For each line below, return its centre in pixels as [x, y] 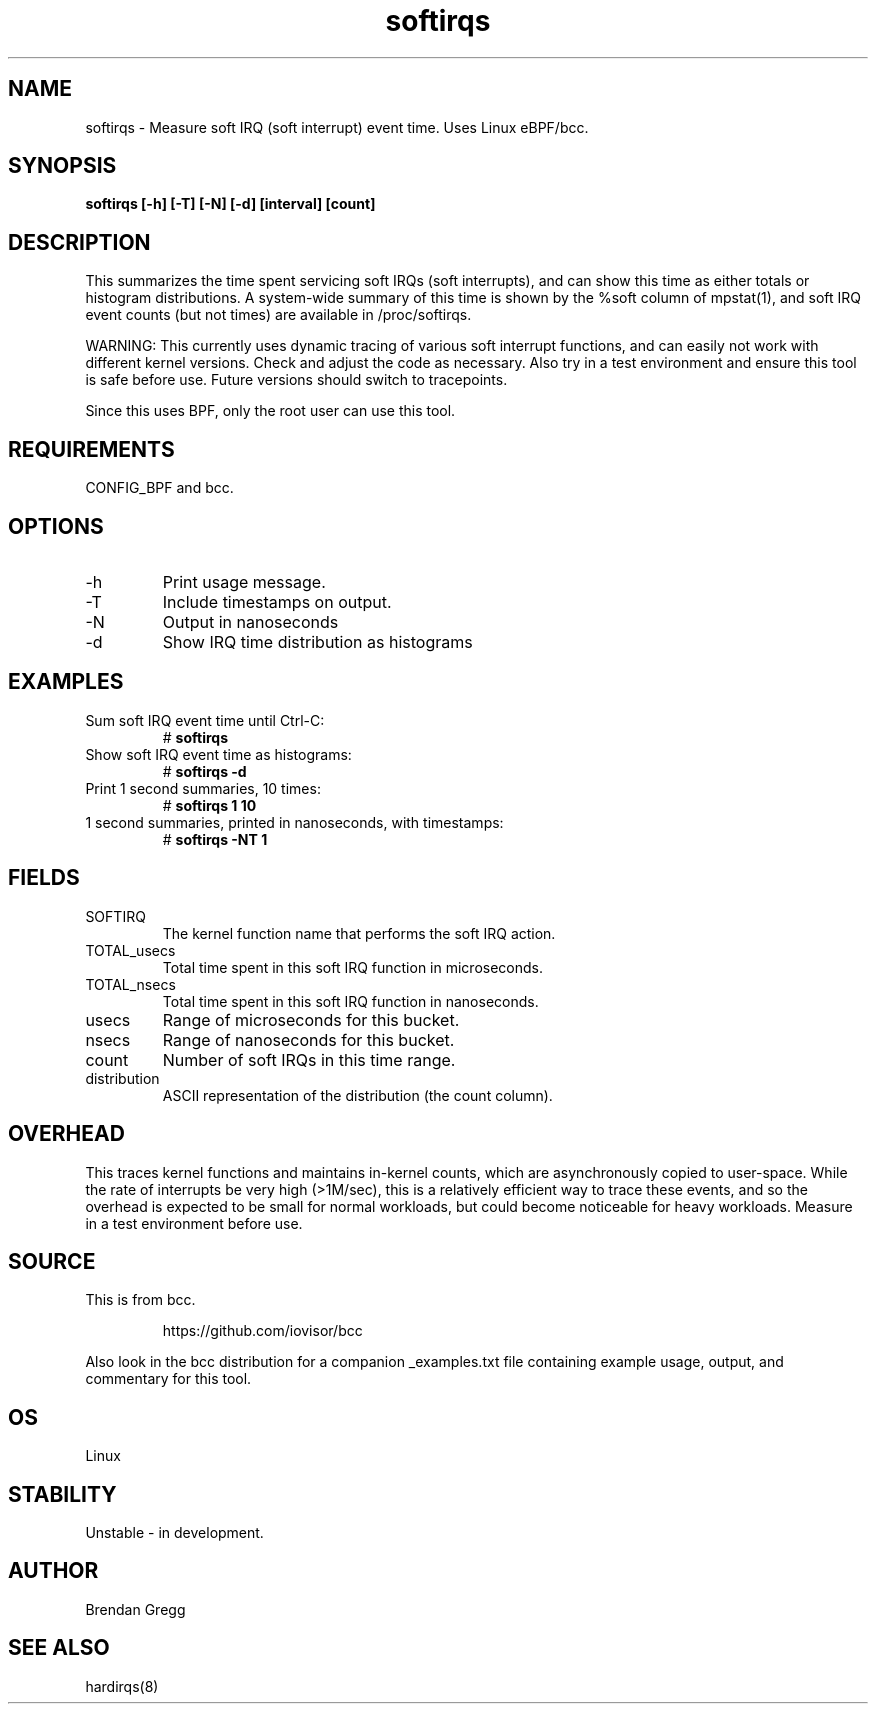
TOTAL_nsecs [130, 984]
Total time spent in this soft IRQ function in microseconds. [353, 967]
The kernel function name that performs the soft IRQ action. [359, 933]
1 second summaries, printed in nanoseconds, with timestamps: [294, 822]
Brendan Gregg [135, 1609]
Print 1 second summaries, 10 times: [203, 788]
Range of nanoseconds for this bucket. [308, 1039]
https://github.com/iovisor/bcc [262, 1331]
